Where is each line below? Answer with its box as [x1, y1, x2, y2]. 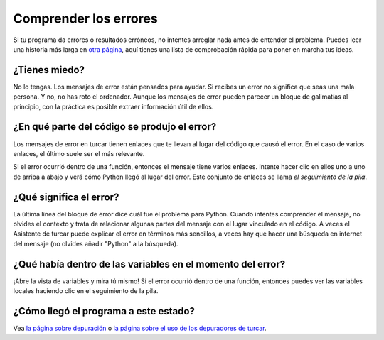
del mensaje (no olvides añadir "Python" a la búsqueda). [13, 239, 178, 248]
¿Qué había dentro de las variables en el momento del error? [13, 258, 286, 270]
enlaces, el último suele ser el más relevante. [13, 149, 145, 158]
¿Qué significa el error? [13, 191, 119, 203]
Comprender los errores [13, 11, 158, 26]
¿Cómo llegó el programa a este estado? [13, 305, 196, 317]
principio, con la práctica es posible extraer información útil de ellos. [13, 102, 214, 111]
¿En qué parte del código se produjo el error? [13, 121, 217, 133]
